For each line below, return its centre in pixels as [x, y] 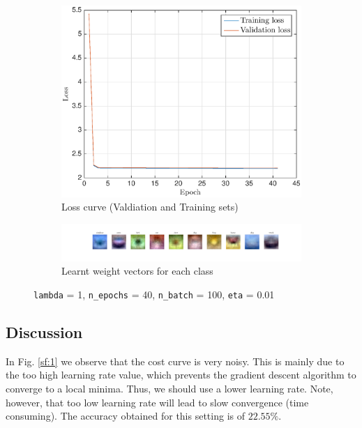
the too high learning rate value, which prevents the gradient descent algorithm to [181, 375]
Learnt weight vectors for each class [137, 271]
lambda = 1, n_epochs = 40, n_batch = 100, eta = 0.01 [154, 294]
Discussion [44, 331]
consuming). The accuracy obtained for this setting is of [125, 416]
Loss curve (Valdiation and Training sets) [150, 207]
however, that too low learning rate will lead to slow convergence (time [157, 402]
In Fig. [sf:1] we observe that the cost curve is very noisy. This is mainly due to [175, 361]
